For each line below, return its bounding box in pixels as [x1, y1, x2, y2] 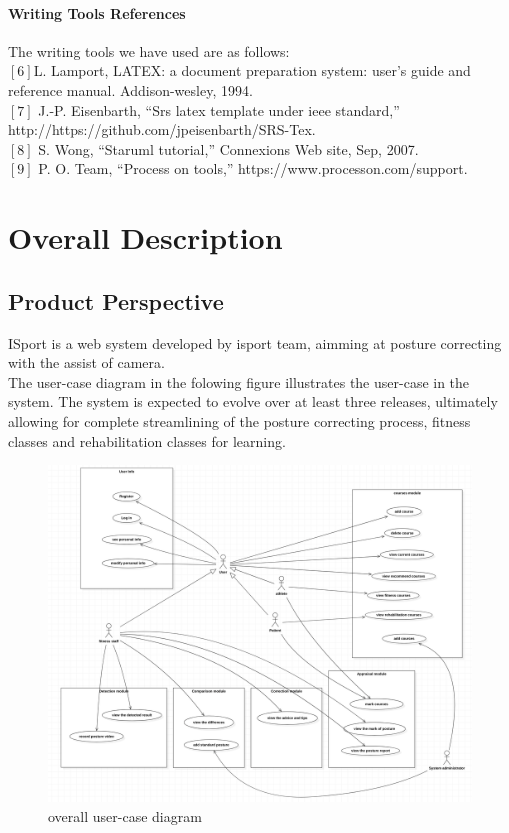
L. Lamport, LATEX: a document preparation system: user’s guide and [33, 60, 471, 81]
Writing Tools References [8, 2, 186, 23]
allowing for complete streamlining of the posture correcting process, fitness [8, 410, 471, 431]
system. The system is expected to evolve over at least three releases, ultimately [8, 391, 498, 412]
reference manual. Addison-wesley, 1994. [8, 79, 253, 100]
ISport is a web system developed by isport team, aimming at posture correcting [8, 332, 502, 353]
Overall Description [8, 217, 283, 258]
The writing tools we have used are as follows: [8, 40, 290, 61]
